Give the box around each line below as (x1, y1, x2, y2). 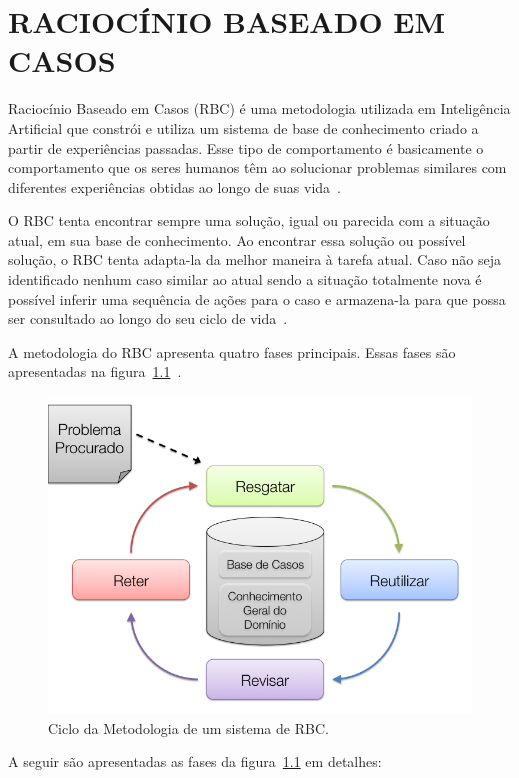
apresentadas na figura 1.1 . (8, 361, 182, 382)
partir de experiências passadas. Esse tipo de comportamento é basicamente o (8, 137, 484, 158)
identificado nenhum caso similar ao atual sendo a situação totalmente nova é (8, 269, 482, 290)
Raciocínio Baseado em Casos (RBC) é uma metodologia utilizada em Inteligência (8, 98, 511, 119)
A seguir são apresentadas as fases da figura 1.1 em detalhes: (8, 751, 382, 772)
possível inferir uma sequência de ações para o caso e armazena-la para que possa (8, 288, 506, 309)
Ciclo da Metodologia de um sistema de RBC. (48, 717, 329, 738)
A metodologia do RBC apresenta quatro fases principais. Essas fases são (8, 341, 456, 362)
